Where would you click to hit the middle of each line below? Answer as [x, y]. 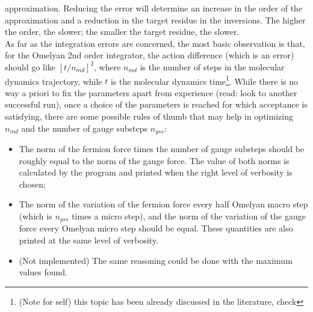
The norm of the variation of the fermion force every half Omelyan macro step [163, 204]
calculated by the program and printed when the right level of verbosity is [156, 172]
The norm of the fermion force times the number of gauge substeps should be [162, 149]
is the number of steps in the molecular [212, 66]
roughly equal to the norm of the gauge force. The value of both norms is [154, 160]
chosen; [32, 184]
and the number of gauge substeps [85, 128]
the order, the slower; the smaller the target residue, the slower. [122, 32]
